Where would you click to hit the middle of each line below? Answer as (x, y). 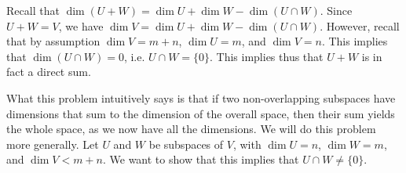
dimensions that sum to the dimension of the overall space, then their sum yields (201, 113)
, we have (81, 25)
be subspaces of (186, 144)
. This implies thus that (267, 56)
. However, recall (360, 25)
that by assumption (53, 41)
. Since (336, 10)
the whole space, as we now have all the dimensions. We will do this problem (191, 129)
